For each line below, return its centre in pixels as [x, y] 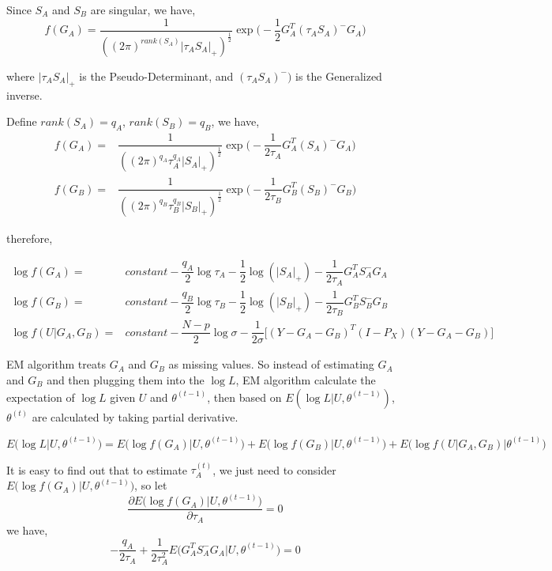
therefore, [30, 238]
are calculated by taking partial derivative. [135, 416]
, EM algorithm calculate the [306, 380]
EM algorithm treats [56, 364]
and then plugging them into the [126, 380]
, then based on [244, 397]
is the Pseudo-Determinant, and [156, 76]
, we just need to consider [274, 469]
